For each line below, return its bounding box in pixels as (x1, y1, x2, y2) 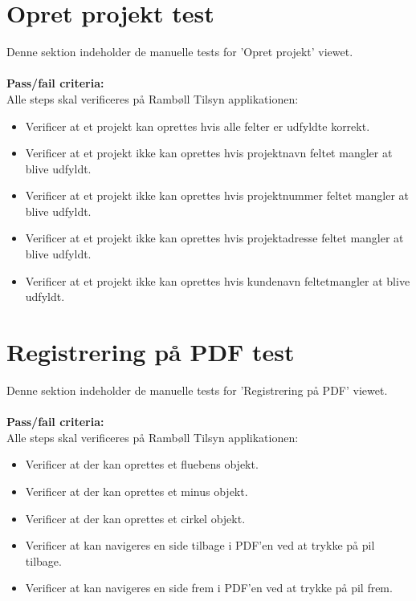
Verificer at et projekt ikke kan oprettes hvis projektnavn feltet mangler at (25, 144, 393, 161)
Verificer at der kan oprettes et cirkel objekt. (25, 510, 246, 526)
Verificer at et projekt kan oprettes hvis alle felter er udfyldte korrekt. (25, 117, 370, 134)
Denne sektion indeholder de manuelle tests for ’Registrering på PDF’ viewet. (6, 381, 388, 398)
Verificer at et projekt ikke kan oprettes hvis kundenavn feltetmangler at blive (25, 272, 410, 289)
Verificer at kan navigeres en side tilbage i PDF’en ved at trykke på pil (25, 537, 375, 554)
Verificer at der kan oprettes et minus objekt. (25, 482, 248, 499)
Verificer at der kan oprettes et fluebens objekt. (25, 456, 259, 473)
